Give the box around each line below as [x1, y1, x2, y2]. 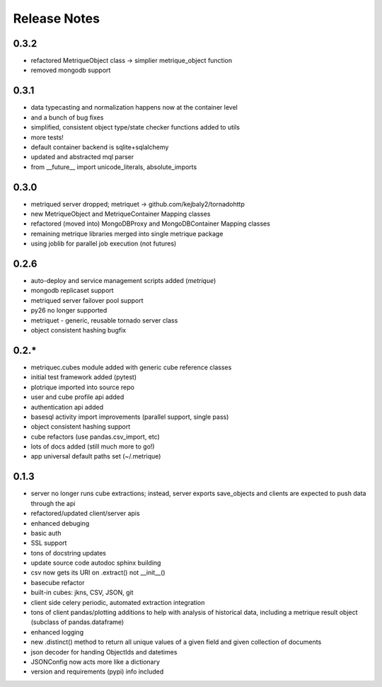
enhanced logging [30, 628, 84, 636]
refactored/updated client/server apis [30, 509, 141, 518]
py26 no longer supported [30, 306, 108, 315]
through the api [30, 499, 76, 507]
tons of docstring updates [30, 548, 106, 557]
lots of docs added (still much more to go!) [30, 442, 155, 451]
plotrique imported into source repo [30, 383, 134, 391]
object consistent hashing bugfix [30, 326, 127, 335]
